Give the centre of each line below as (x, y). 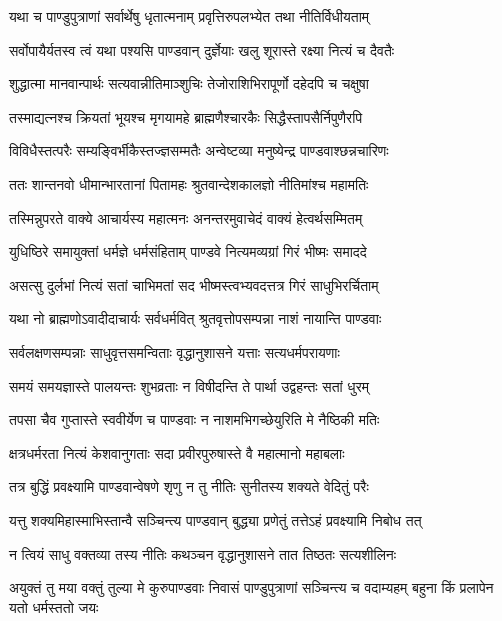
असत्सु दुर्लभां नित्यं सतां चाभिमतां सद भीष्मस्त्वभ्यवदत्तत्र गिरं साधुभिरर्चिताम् (194, 284)
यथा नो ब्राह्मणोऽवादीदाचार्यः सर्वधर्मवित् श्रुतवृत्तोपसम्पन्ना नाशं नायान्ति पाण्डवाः (195, 318)
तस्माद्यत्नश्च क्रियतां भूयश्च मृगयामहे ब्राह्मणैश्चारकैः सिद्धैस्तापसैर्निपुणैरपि (186, 116)
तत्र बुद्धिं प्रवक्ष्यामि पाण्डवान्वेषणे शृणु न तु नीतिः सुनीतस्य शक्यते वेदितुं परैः (189, 486)
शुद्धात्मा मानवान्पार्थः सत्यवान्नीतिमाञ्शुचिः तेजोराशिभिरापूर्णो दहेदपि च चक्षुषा (189, 83)
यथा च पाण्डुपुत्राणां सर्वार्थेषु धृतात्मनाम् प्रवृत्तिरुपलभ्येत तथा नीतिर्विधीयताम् (189, 16)
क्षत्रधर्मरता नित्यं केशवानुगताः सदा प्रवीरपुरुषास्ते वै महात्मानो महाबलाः (177, 452)
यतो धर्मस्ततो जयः (54, 606)
